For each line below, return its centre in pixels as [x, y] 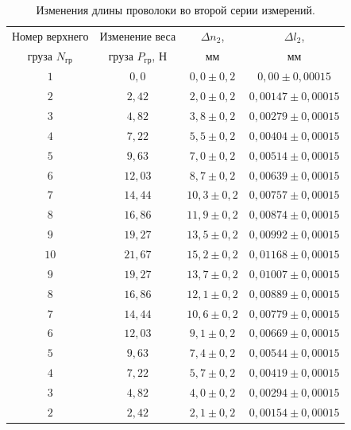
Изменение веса [138, 35]
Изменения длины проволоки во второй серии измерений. [175, 10]
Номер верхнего [50, 35]
